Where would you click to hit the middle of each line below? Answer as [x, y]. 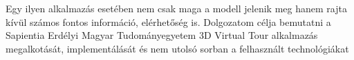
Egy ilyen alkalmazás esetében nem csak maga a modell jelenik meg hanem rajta [176, 8]
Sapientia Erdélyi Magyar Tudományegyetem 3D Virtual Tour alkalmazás [162, 35]
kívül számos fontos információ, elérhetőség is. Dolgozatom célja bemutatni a [168, 21]
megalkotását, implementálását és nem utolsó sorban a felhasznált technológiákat [177, 48]
